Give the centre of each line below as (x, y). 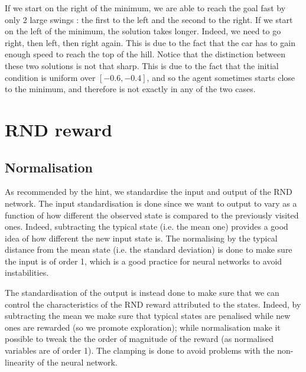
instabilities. (27, 273)
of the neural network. (77, 362)
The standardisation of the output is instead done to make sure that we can (142, 293)
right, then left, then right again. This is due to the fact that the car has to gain (150, 42)
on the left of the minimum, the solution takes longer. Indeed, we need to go (143, 31)
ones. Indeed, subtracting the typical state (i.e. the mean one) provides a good (147, 226)
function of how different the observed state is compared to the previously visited (152, 215)
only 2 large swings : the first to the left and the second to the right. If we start (149, 19)
